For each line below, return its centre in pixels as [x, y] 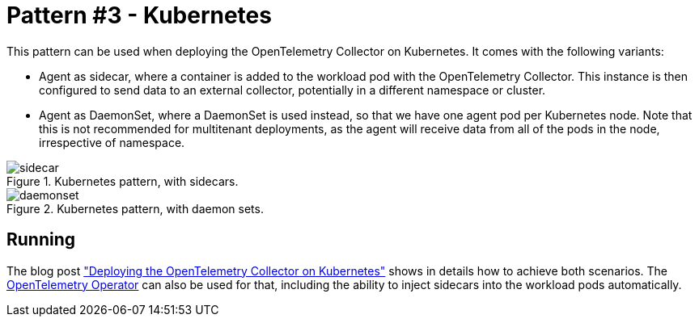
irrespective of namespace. [112, 142]
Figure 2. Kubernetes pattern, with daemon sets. [135, 208]
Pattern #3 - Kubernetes [139, 15]
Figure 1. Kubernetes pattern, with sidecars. [123, 181]
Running [41, 240]
